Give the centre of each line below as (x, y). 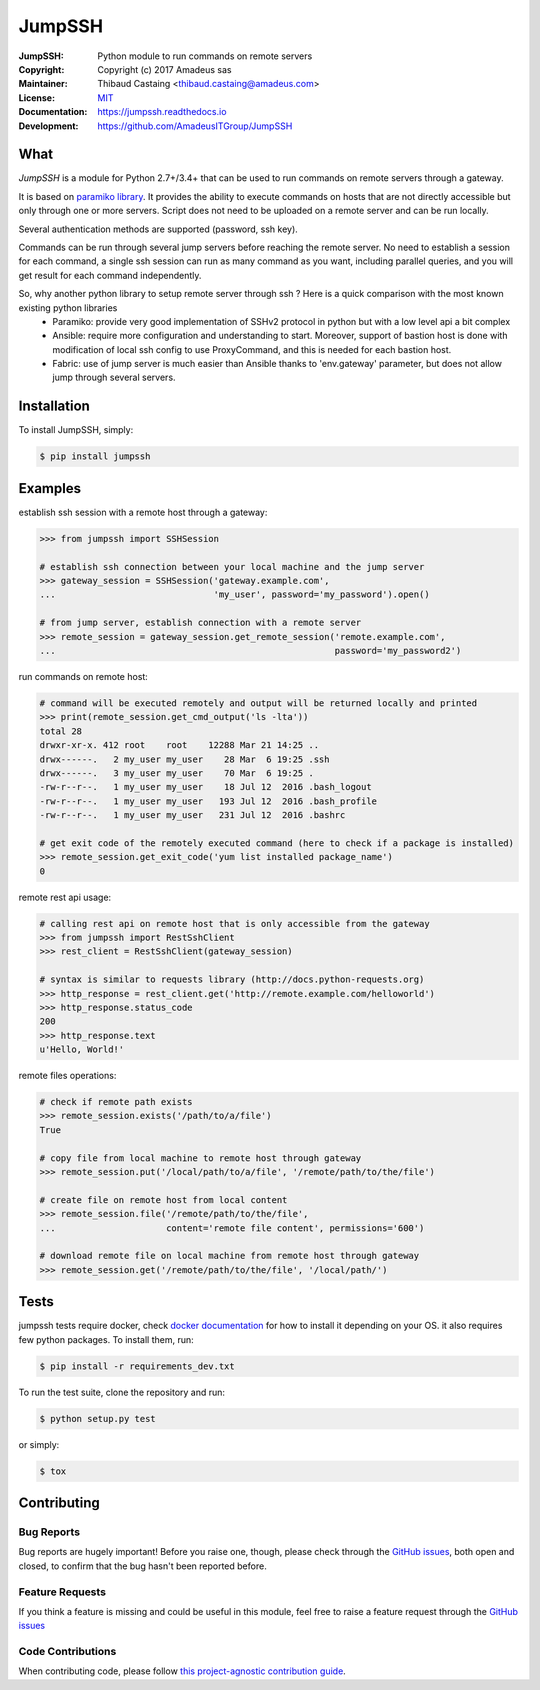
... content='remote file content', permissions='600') (232, 1228)
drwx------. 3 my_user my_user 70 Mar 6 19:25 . (176, 773)
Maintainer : (43, 84)
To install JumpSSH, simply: (76, 430)
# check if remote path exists (116, 1102)
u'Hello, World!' (82, 1049)
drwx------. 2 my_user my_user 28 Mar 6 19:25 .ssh (184, 759)
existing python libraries (68, 307)
